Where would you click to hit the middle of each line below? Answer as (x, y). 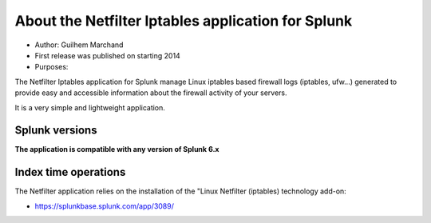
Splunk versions (56, 131)
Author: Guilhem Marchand (79, 45)
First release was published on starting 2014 (108, 55)
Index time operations (70, 172)
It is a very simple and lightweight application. (90, 107)
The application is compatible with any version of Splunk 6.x (117, 149)
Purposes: (51, 67)
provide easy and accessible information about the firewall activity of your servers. (151, 93)
